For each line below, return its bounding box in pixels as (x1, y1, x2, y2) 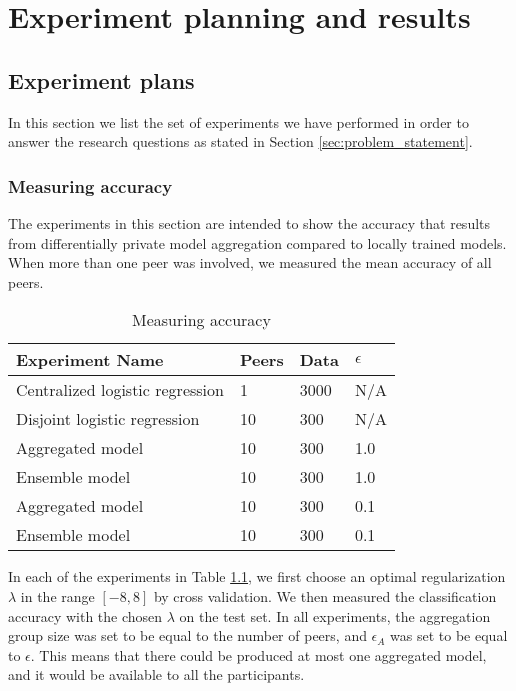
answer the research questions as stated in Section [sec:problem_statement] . (8, 131, 473, 152)
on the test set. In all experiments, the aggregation (179, 605, 491, 626)
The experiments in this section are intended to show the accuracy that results (8, 212, 491, 233)
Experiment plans (8, 64, 195, 95)
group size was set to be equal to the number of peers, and (8, 625, 367, 646)
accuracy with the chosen (8, 605, 163, 626)
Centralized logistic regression (16, 378, 224, 402)
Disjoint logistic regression (16, 407, 200, 431)
